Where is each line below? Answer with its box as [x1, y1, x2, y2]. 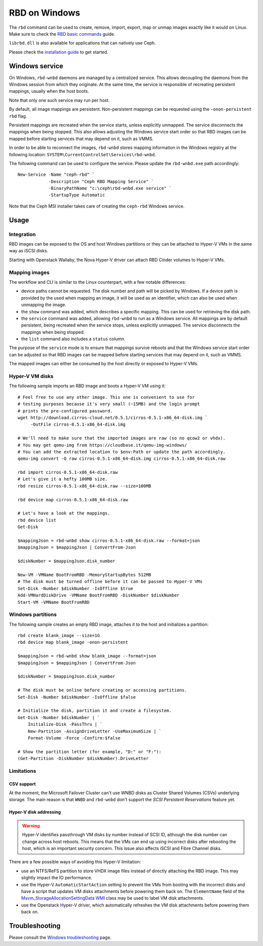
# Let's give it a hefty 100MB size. [18, 476, 108, 482]
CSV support [9, 781, 36, 787]
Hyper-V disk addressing [9, 809, 61, 815]
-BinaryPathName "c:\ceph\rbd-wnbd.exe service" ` [48, 185, 172, 191]
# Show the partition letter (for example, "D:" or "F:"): [18, 749, 162, 754]
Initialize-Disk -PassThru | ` [27, 721, 103, 727]
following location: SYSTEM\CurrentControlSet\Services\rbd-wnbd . [9, 151, 156, 157]
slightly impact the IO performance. [21, 875, 93, 881]
